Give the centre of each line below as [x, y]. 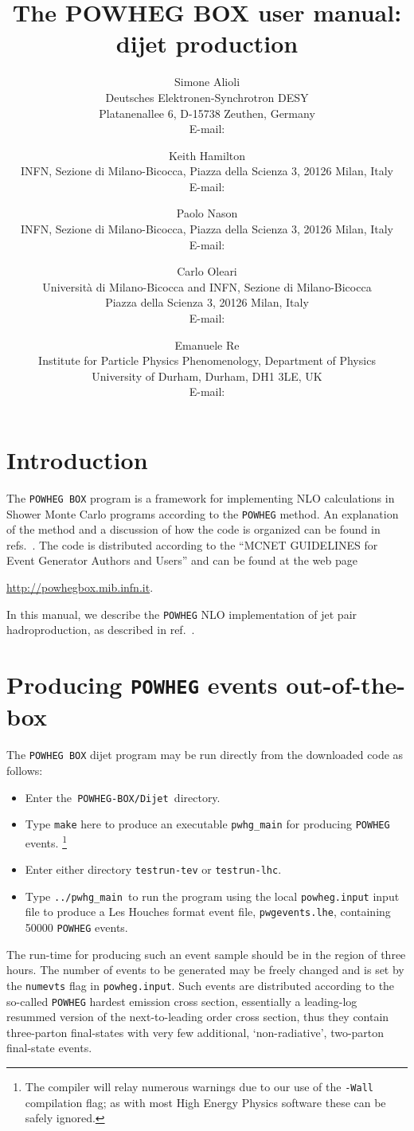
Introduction [77, 460]
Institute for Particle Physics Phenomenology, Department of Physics [207, 360]
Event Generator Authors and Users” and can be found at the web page [182, 560]
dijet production [207, 43]
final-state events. [49, 1048]
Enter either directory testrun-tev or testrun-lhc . [153, 869]
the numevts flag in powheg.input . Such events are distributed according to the [201, 985]
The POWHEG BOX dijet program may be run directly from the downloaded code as [205, 755]
